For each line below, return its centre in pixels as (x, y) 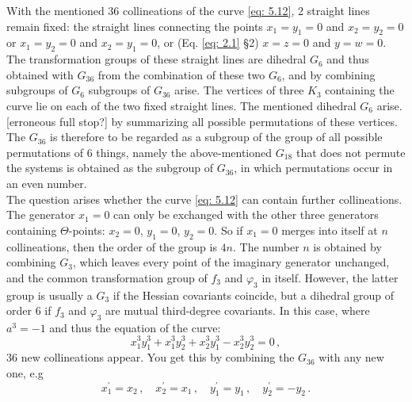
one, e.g (25, 372)
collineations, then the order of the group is (112, 246)
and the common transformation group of (107, 277)
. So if (229, 230)
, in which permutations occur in (313, 168)
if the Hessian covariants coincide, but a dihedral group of (253, 295)
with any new (351, 357)
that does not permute (351, 152)
